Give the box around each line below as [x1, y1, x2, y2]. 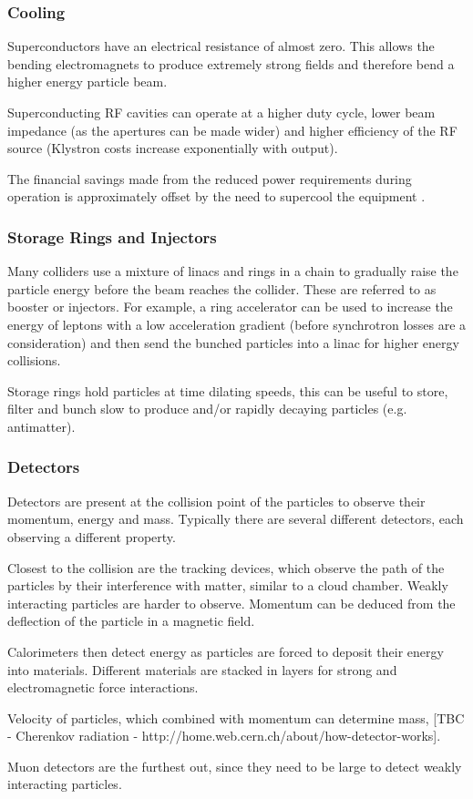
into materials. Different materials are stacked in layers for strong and [7, 660, 397, 679]
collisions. [7, 351, 61, 370]
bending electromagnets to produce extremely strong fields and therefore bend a [7, 54, 455, 73]
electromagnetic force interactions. [7, 678, 199, 697]
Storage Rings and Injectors [7, 225, 217, 248]
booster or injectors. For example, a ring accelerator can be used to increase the [7, 297, 453, 316]
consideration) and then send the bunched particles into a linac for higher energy [7, 333, 459, 352]
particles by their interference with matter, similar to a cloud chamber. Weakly [7, 576, 448, 595]
